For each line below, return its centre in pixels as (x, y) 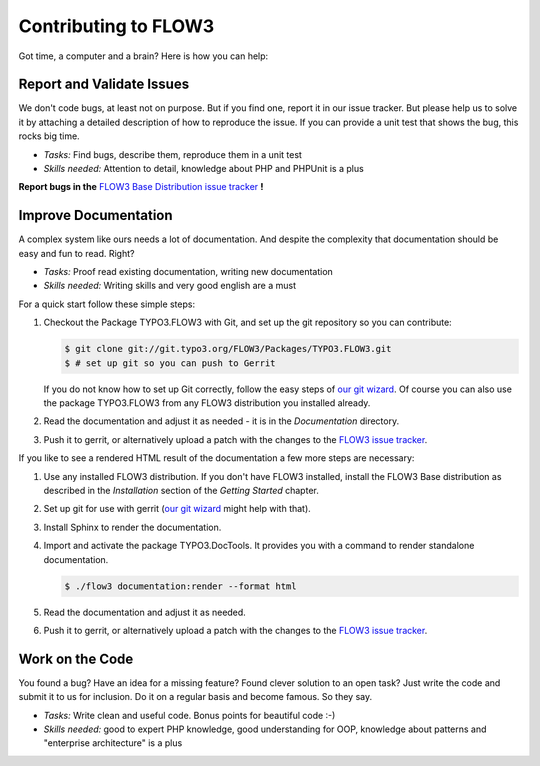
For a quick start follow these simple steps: (106, 304)
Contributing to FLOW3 (116, 26)
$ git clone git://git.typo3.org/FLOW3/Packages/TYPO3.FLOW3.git (228, 349)
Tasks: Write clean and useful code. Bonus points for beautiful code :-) (189, 715)
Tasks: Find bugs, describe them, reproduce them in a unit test (172, 154)
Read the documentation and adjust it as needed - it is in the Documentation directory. (221, 421)
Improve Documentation (96, 215)
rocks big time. (49, 136)
